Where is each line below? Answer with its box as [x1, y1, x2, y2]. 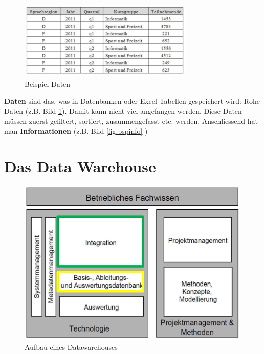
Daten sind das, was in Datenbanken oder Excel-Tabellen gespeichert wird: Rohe [4, 96, 260, 106]
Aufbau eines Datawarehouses [25, 342, 118, 352]
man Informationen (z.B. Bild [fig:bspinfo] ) [4, 125, 148, 136]
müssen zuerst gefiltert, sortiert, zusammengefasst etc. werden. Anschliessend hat [4, 115, 258, 126]
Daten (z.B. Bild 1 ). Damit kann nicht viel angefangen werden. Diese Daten [4, 105, 242, 116]
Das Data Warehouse [4, 155, 156, 176]
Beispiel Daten [25, 78, 71, 89]
